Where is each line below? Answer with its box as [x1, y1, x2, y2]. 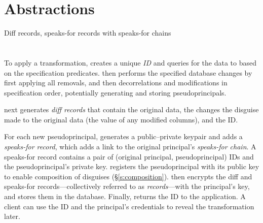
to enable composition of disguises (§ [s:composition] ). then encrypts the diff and [4, 171, 252, 181]
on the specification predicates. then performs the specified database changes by [4, 67, 252, 78]
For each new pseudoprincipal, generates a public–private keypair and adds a [4, 131, 243, 142]
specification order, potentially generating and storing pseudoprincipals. [4, 87, 227, 98]
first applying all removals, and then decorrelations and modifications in [4, 77, 228, 88]
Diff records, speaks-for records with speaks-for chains [4, 27, 171, 38]
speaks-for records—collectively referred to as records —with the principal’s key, [4, 181, 250, 192]
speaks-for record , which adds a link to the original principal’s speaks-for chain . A [4, 141, 256, 152]
